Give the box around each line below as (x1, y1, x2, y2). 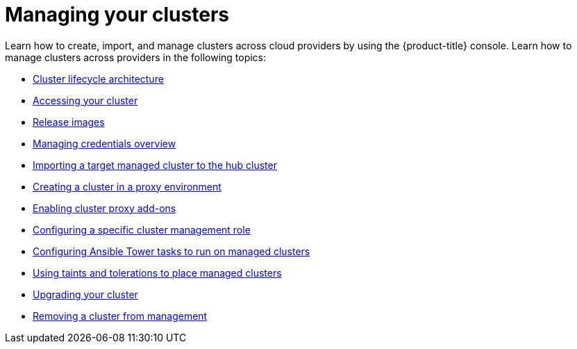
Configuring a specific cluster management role (33, 223, 251, 236)
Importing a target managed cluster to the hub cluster (33, 159, 277, 171)
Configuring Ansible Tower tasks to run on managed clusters (33, 245, 310, 257)
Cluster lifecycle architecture (33, 72, 164, 85)
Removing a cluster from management (33, 309, 208, 322)
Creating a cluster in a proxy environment (33, 180, 221, 193)
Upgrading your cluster (33, 288, 138, 300)
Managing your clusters (5, 3, 229, 26)
